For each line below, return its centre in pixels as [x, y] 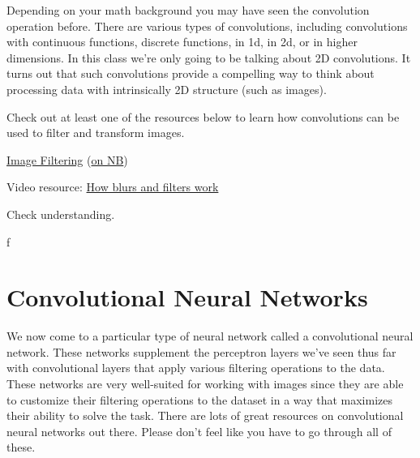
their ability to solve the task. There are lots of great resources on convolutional [205, 415]
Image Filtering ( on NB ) [67, 159]
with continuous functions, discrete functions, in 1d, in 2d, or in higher [182, 42]
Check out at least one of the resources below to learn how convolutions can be [203, 116]
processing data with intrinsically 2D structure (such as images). [167, 89]
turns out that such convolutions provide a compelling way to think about [191, 73]
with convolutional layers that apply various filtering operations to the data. [196, 368]
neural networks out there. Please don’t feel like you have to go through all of [199, 431]
